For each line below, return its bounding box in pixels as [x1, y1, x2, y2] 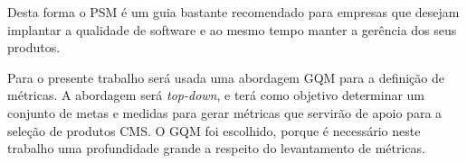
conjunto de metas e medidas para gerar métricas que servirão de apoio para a [7, 103, 443, 122]
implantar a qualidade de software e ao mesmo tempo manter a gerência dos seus [7, 20, 457, 39]
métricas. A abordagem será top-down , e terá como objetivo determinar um [7, 86, 425, 104]
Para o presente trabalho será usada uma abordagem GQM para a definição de [7, 68, 444, 86]
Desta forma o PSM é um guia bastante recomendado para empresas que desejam [7, 3, 460, 21]
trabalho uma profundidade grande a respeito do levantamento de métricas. [7, 139, 425, 158]
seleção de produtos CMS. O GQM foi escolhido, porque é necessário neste [7, 121, 421, 140]
